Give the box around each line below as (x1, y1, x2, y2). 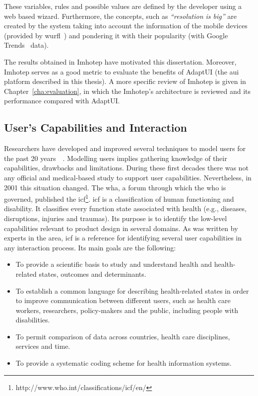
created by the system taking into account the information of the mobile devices (4, 20, 248, 31)
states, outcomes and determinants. (39, 268, 146, 279)
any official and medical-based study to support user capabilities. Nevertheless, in (4, 172, 252, 182)
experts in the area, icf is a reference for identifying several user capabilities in (4, 233, 242, 243)
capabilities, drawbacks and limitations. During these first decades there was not (4, 162, 249, 173)
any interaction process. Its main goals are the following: (4, 242, 176, 252)
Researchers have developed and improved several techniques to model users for (4, 143, 246, 154)
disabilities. (15, 315, 50, 325)
